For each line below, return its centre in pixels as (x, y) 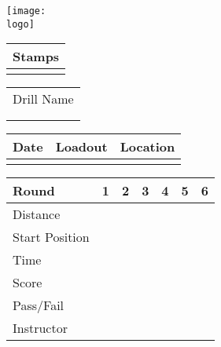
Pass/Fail (39, 305)
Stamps (36, 57)
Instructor (40, 328)
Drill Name (43, 99)
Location (147, 147)
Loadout (81, 147)
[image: (26, 11)
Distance (37, 214)
